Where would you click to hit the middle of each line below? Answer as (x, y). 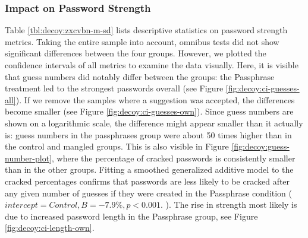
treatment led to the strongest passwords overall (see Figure (114, 88)
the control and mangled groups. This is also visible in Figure (117, 146)
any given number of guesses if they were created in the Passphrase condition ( (148, 193)
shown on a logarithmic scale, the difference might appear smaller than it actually (154, 123)
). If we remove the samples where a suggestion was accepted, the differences (155, 99)
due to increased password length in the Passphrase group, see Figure (131, 216)
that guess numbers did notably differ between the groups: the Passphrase (140, 76)
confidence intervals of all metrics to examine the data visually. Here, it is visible (152, 65)
